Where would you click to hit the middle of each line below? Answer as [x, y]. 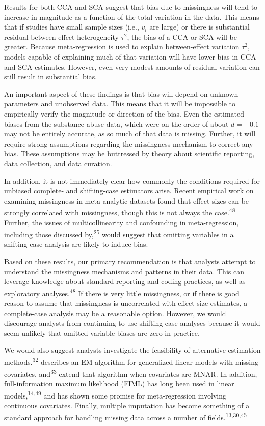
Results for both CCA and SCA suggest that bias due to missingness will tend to [131, 7]
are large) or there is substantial [200, 27]
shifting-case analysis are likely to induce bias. [76, 244]
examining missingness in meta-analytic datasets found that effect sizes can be [127, 200]
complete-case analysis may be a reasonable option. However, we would [115, 313]
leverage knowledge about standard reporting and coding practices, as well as [125, 281]
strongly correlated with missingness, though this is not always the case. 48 [120, 211]
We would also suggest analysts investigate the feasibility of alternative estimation [132, 350]
